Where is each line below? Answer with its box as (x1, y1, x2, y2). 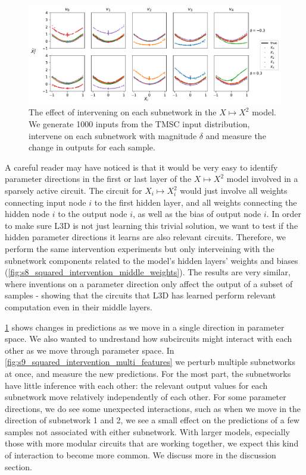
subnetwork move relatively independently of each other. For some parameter (5, 391, 286, 403)
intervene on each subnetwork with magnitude (29, 129, 197, 141)
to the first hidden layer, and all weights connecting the (94, 196, 297, 208)
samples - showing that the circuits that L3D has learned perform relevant (5, 289, 276, 301)
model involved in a (226, 172, 298, 185)
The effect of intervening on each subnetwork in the (29, 106, 217, 118)
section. (5, 460, 32, 473)
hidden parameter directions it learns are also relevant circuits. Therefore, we (5, 231, 286, 243)
